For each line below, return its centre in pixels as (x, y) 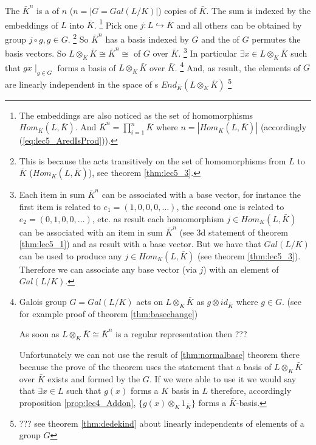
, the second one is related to (230, 207)
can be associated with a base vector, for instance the (201, 194)
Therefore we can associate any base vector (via (108, 269)
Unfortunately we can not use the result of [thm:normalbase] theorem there (160, 355)
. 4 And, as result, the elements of (238, 66)
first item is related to (60, 207)
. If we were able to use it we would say (223, 378)
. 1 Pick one (116, 24)
